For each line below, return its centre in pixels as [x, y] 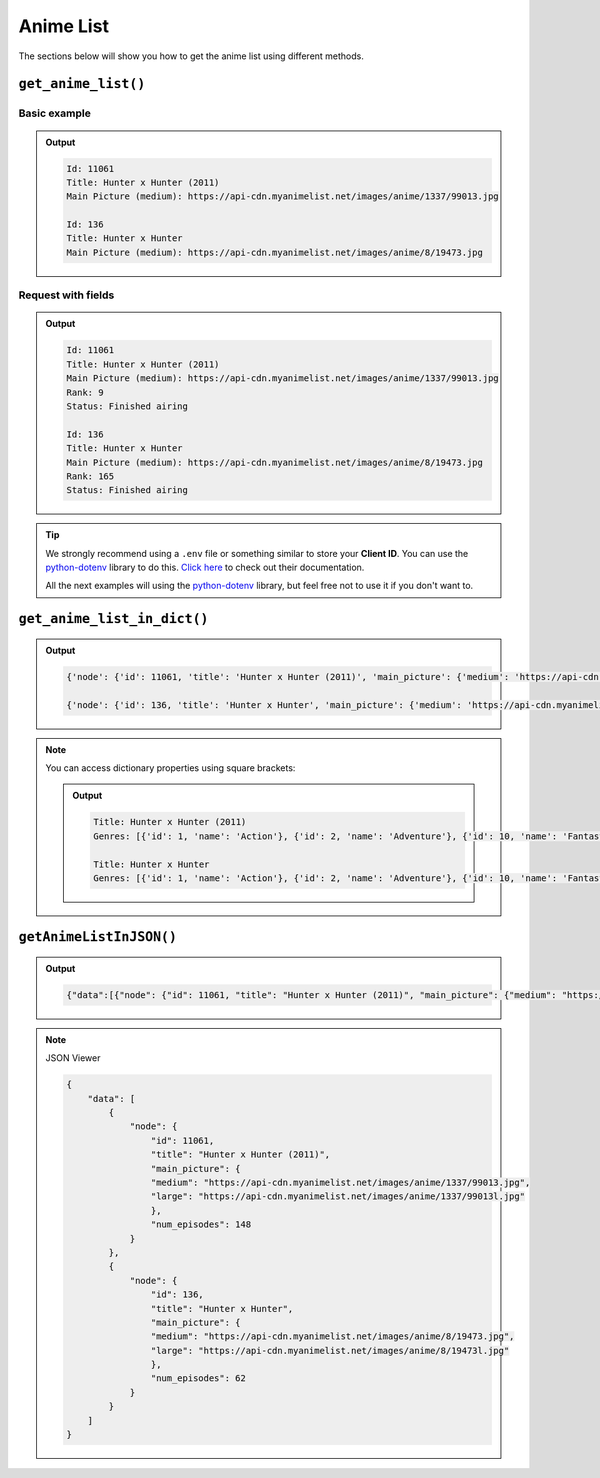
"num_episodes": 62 [198, 1378]
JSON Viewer [73, 1058]
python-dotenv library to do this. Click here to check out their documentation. [205, 567]
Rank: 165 [90, 476]
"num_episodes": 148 [201, 1224]
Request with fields [66, 295]
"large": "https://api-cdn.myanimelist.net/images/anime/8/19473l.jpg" [330, 1350]
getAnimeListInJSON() [97, 937]
